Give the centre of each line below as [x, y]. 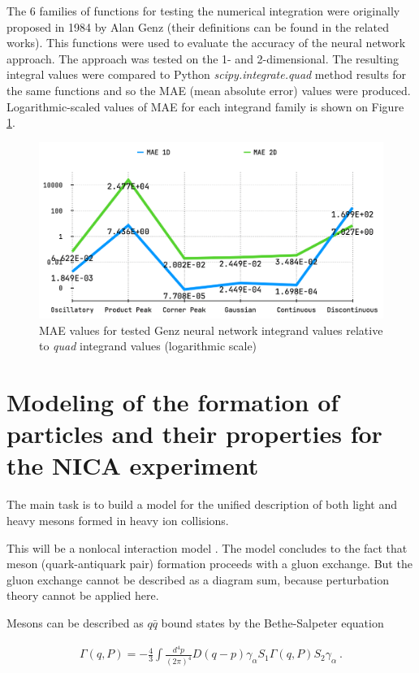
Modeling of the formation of [173, 402]
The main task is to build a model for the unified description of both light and [202, 504]
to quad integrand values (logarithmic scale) [148, 346]
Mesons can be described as [75, 622]
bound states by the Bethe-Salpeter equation [272, 622]
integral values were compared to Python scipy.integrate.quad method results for [207, 74]
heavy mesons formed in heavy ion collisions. [118, 520]
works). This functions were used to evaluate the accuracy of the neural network [206, 43]
